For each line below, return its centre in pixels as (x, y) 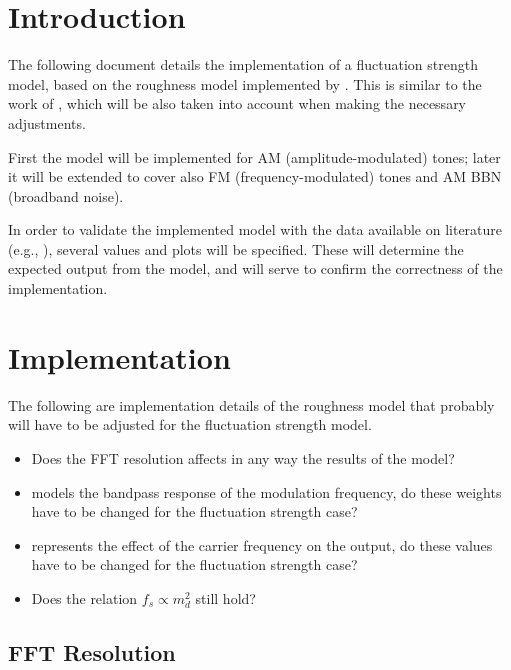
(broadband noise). (66, 195)
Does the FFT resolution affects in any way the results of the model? (243, 457)
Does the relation (84, 597)
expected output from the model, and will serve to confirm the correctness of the (255, 268)
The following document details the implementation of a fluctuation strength (243, 64)
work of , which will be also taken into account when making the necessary (237, 103)
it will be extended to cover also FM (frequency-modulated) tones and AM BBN (255, 176)
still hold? (225, 597)
